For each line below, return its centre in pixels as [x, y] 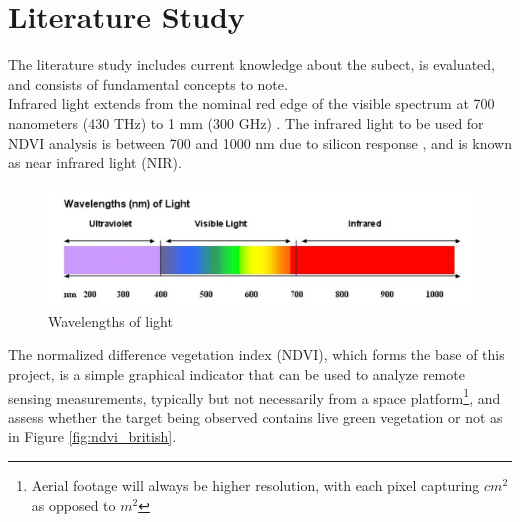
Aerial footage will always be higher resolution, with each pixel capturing [255, 484]
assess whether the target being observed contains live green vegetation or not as [255, 416]
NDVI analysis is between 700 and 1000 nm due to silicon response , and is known [260, 142]
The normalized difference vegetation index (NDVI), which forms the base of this [256, 354]
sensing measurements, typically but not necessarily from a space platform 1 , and [254, 396]
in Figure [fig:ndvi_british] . [92, 436]
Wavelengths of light [110, 320]
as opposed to [73, 504]
